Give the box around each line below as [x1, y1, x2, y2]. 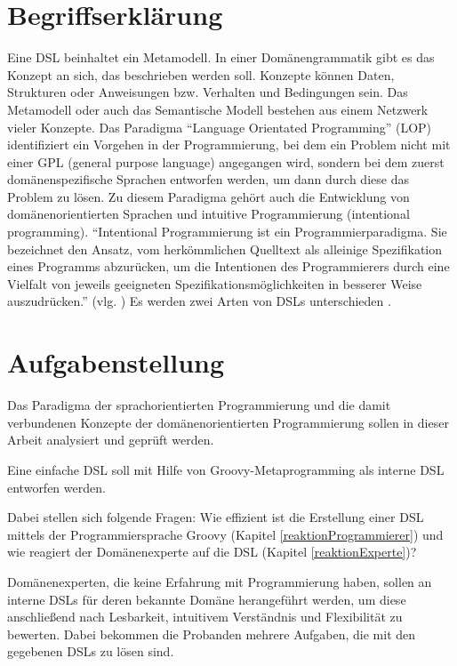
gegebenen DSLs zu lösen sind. [7, 642, 174, 661]
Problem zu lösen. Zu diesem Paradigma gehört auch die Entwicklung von [7, 187, 410, 205]
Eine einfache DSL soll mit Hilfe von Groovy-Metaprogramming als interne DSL [7, 460, 445, 478]
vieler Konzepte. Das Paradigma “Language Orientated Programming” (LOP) [7, 117, 432, 136]
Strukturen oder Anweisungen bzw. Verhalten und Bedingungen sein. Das [7, 83, 408, 101]
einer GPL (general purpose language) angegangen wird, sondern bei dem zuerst [7, 152, 445, 171]
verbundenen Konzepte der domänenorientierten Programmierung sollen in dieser [7, 413, 449, 431]
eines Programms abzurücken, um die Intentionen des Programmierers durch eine [7, 257, 450, 276]
